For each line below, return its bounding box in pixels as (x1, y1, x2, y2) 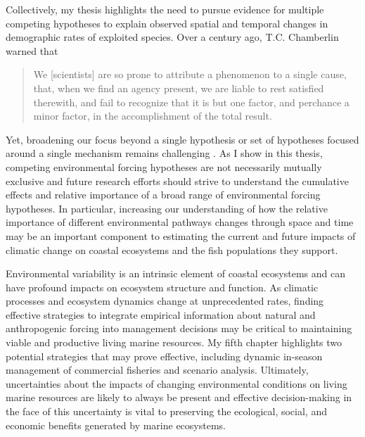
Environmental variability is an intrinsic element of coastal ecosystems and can (6, 266, 345, 281)
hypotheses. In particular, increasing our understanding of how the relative (6, 201, 328, 215)
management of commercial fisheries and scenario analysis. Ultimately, (6, 362, 309, 377)
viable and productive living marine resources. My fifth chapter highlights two (6, 335, 342, 350)
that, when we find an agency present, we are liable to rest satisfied (33, 80, 324, 95)
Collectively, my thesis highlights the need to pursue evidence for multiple (6, 2, 324, 16)
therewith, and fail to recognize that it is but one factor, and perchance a (33, 94, 350, 109)
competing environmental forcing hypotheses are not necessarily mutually (6, 159, 322, 174)
